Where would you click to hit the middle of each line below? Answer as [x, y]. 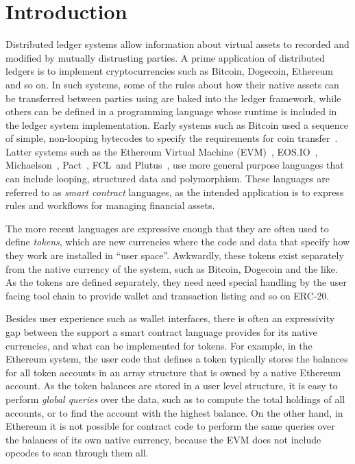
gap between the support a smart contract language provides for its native [161, 332]
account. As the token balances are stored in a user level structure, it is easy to [172, 386]
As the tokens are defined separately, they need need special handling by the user [176, 282]
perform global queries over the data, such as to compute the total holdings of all [175, 399]
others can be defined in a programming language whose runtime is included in [171, 111]
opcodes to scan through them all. [77, 453]
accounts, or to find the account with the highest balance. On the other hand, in [174, 412]
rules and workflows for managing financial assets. [110, 205]
